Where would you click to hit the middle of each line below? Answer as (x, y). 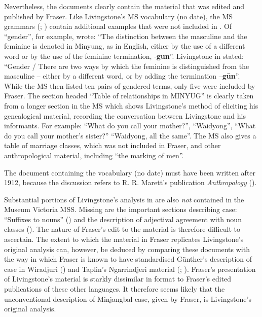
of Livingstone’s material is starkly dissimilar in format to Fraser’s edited (118, 279)
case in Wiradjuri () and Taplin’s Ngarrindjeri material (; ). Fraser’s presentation (130, 269)
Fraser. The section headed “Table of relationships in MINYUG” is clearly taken (129, 96)
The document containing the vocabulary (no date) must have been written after (130, 172)
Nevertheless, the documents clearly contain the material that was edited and (124, 6)
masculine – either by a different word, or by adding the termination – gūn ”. (122, 76)
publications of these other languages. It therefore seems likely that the (115, 289)
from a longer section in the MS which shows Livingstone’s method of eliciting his (131, 105)
